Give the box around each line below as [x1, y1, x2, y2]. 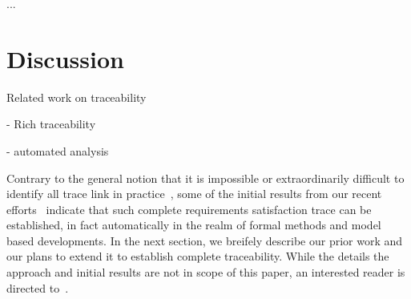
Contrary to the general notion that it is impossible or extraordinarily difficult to [6, 169, 405, 186]
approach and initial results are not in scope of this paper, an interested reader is [6, 264, 405, 281]
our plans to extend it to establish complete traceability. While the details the [6, 248, 389, 265]
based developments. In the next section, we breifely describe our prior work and [6, 232, 403, 248]
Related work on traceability [6, 88, 147, 105]
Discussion [6, 42, 124, 75]
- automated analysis [6, 142, 109, 159]
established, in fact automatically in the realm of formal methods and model [6, 216, 381, 233]
